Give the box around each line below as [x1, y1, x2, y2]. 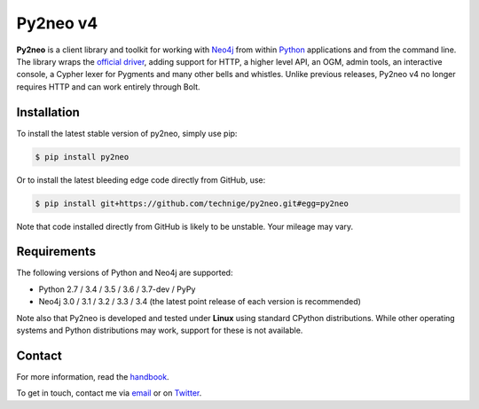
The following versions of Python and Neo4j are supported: [16, 267, 233, 279]
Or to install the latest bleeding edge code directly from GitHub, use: [16, 174, 266, 185]
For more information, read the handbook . [16, 371, 169, 381]
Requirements [16, 244, 97, 259]
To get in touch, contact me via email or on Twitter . [16, 388, 202, 398]
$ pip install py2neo [35, 152, 130, 161]
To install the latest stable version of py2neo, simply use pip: [16, 128, 238, 138]
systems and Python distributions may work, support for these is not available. [16, 325, 303, 336]
